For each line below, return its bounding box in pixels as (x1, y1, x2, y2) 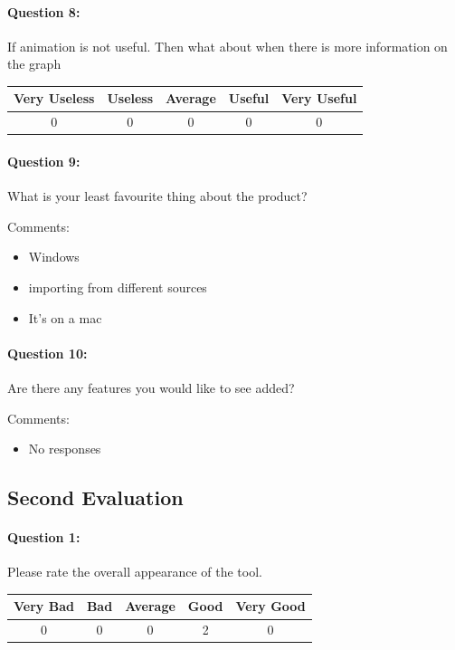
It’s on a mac (28, 308, 102, 327)
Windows (28, 247, 80, 266)
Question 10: (7, 343, 88, 362)
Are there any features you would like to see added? (7, 378, 295, 397)
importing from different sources (28, 278, 207, 296)
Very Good (235, 597, 306, 616)
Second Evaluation (7, 483, 184, 511)
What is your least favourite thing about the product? (7, 186, 308, 206)
